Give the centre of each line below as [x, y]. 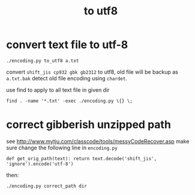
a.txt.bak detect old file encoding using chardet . [67, 78]
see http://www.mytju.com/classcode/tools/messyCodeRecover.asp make [98, 141]
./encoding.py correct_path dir [46, 186]
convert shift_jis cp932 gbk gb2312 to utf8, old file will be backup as [92, 72]
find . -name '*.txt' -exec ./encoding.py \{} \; [70, 101]
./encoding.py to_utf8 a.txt [43, 61]
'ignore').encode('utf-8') [40, 164]
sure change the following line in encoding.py [62, 148]
